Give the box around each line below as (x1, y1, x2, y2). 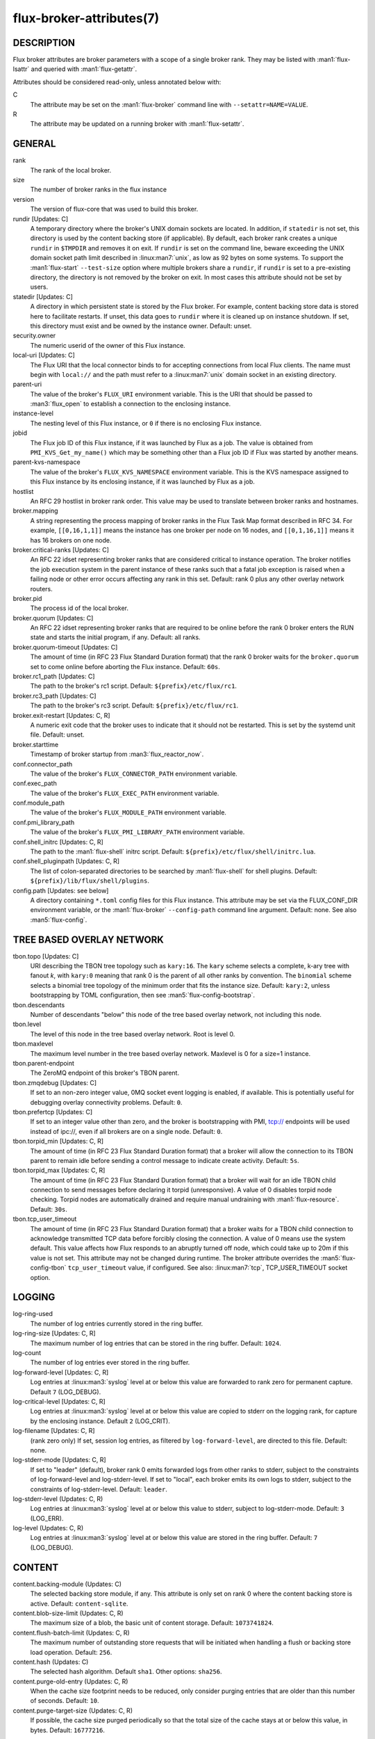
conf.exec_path (12, 779, 57, 787)
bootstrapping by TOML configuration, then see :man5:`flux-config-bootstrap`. (30, 991, 256, 1000)
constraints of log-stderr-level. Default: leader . (30, 1485, 168, 1493)
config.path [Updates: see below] (12, 886, 109, 895)
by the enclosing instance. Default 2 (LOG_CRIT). (30, 1416, 170, 1425)
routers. (30, 584, 53, 593)
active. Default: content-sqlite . (30, 1599, 128, 1608)
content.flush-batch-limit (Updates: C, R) (12, 1628, 130, 1637)
